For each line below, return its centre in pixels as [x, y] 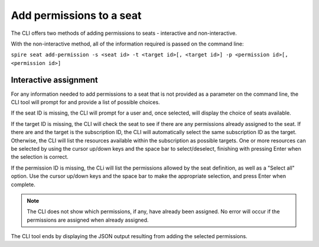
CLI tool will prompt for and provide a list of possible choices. [85, 102]
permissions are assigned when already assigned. [88, 220]
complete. [23, 184]
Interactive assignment [55, 80]
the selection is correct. [40, 157]
